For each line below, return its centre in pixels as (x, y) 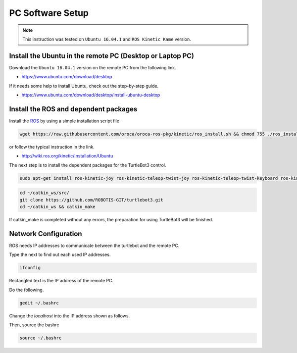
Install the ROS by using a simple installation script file (64, 121)
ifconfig (30, 268)
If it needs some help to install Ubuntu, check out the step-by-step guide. (84, 86)
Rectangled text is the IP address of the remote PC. (61, 281)
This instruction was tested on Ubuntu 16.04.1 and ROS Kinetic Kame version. (107, 39)
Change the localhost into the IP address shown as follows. (70, 316)
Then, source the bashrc (34, 325)
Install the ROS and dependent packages (73, 109)
